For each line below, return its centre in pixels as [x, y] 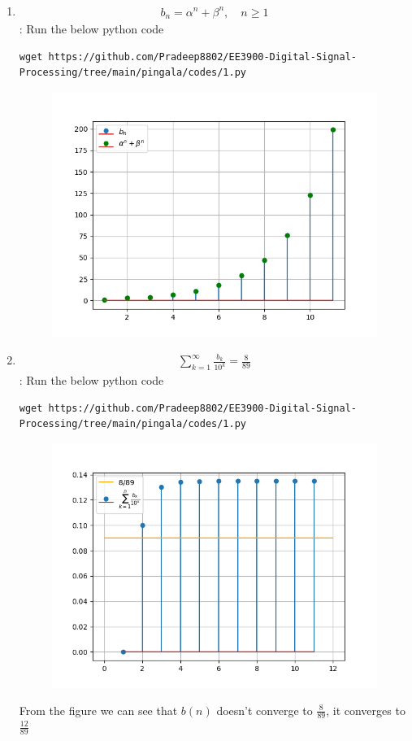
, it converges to [366, 710]
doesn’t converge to [265, 710]
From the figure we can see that [98, 710]
